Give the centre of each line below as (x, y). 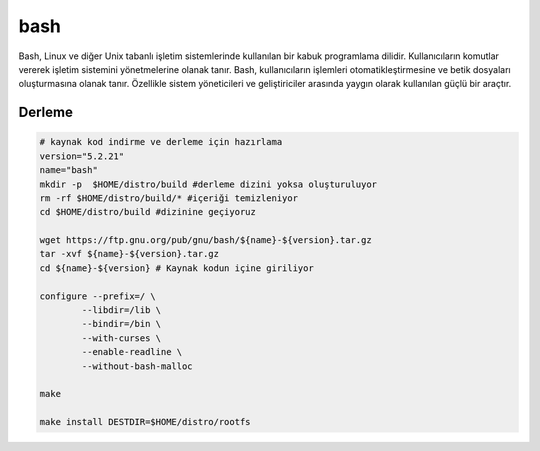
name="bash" (69, 170)
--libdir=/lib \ (121, 310)
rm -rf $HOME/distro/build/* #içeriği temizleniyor (169, 198)
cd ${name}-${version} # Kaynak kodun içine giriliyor (176, 268)
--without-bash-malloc (137, 366)
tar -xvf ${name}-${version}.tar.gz (129, 254)
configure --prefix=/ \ (98, 296)
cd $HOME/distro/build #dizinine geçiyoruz (148, 212)
